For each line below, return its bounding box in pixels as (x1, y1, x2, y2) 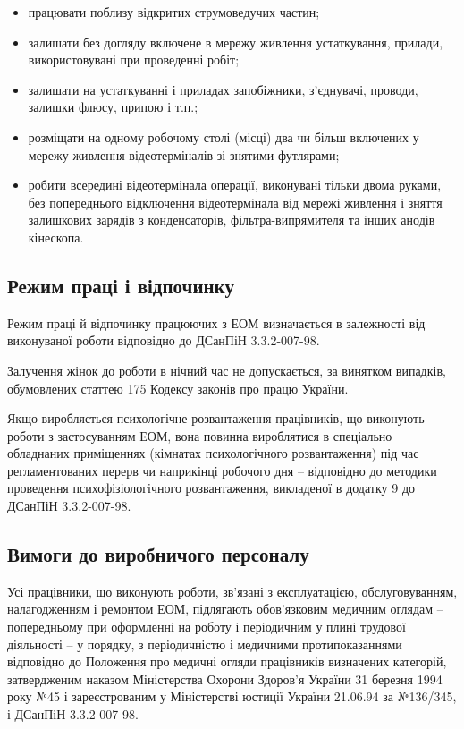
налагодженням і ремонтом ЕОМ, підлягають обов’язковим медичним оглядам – (7, 599, 443, 618)
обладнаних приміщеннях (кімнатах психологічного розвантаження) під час (7, 444, 419, 462)
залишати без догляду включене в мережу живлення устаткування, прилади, (28, 32, 443, 51)
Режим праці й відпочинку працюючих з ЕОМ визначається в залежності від (7, 313, 426, 332)
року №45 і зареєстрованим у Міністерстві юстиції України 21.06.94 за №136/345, (7, 687, 457, 706)
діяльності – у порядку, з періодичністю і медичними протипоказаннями (7, 634, 402, 653)
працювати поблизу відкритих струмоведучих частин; (28, 3, 320, 21)
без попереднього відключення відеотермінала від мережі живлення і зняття (28, 192, 443, 211)
